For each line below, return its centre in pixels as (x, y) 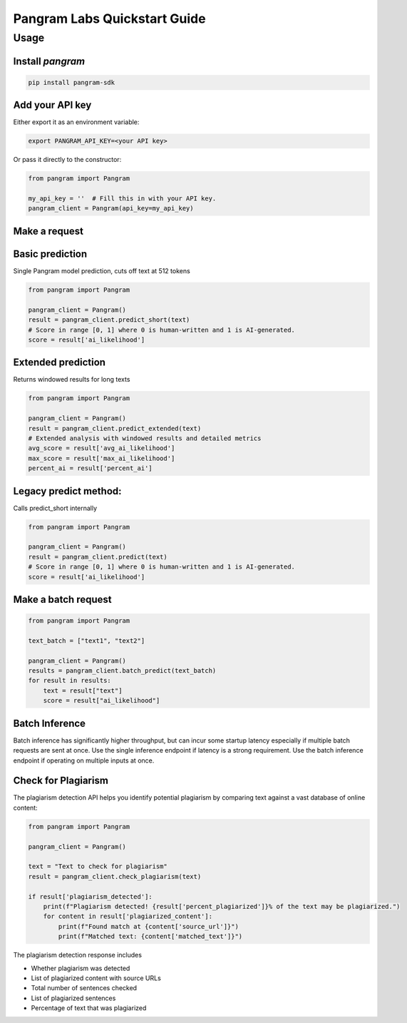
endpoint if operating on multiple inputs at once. (84, 760)
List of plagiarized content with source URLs (96, 978)
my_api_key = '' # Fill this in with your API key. (122, 199)
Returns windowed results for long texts (72, 380)
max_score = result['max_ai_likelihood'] (102, 458)
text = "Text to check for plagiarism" (98, 866)
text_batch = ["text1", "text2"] (87, 641)
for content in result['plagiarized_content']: (128, 916)
